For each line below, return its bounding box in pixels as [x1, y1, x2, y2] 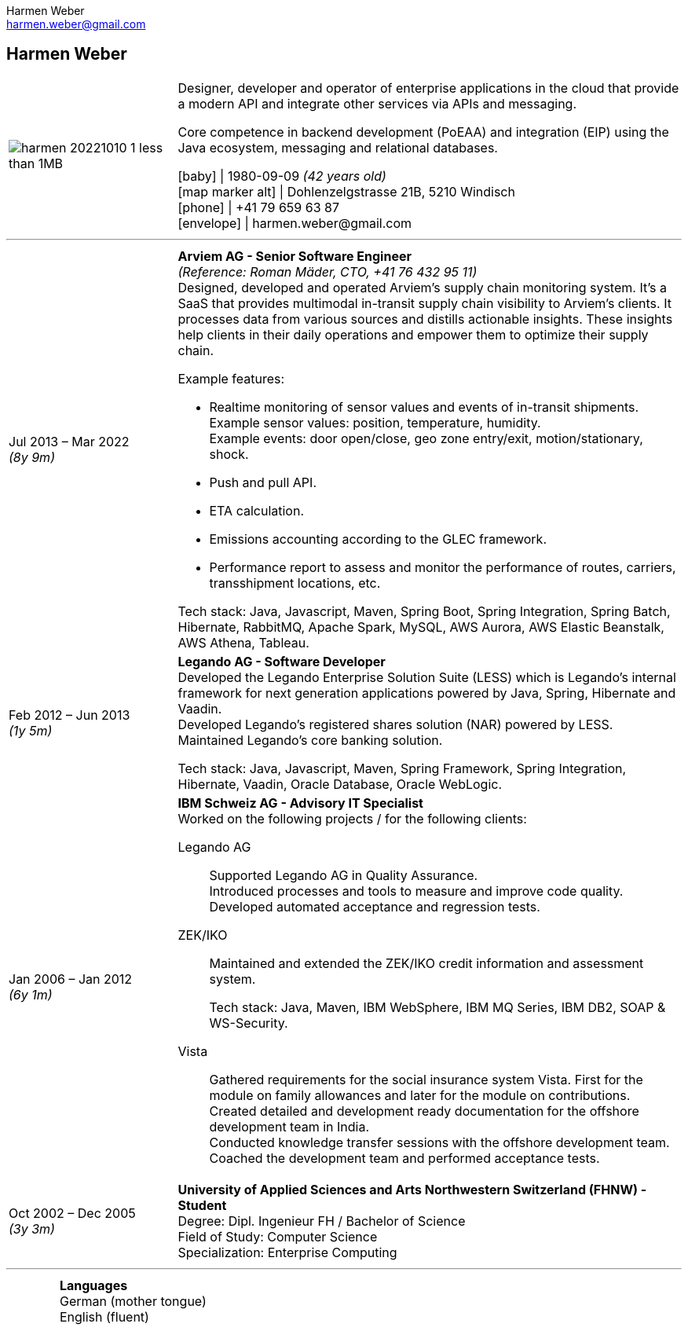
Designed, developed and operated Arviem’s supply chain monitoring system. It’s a [177, 279, 668, 295]
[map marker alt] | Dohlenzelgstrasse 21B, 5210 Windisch [177, 183, 515, 200]
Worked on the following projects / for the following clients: [177, 810, 527, 827]
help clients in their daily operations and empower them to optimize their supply [177, 326, 649, 343]
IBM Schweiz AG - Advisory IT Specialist [177, 794, 423, 811]
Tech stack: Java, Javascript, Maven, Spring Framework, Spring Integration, [177, 760, 627, 776]
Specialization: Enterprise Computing [177, 1244, 397, 1260]
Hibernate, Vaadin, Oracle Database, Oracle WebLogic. [177, 775, 503, 792]
